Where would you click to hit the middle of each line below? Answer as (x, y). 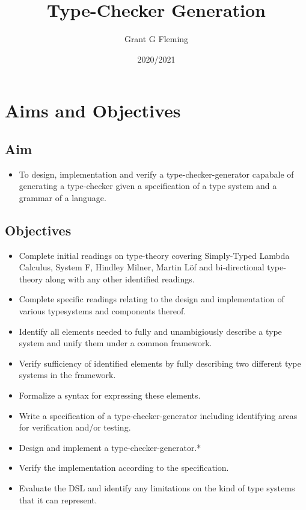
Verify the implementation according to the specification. (124, 468)
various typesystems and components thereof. (103, 311)
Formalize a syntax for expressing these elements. (110, 395)
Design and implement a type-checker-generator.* (110, 447)
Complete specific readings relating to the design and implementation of (151, 299)
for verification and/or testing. (75, 427)
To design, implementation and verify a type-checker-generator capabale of (156, 174)
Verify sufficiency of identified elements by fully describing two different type (160, 363)
